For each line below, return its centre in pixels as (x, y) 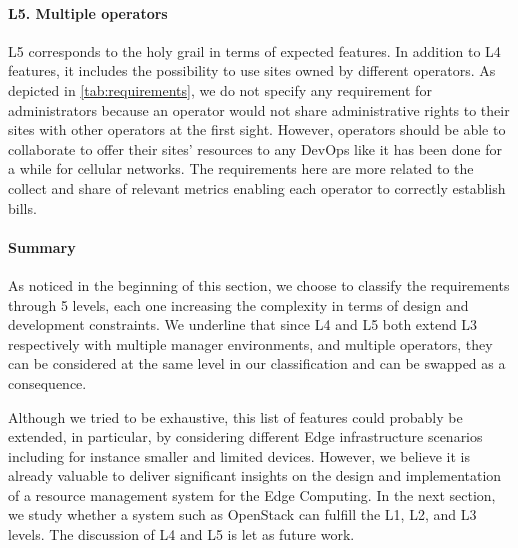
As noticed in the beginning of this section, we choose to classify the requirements (259, 284)
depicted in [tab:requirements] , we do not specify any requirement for (220, 89)
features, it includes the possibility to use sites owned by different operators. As (252, 70)
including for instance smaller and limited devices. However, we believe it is (239, 455)
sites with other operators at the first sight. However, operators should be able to (257, 129)
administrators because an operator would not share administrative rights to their (259, 109)
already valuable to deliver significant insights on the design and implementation (255, 475)
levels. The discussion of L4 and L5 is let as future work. (181, 534)
